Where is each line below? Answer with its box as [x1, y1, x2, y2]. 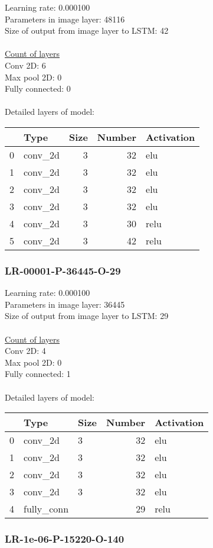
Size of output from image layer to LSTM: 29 [5, 310, 169, 322]
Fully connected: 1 [5, 368, 71, 380]
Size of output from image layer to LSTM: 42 [5, 24, 169, 37]
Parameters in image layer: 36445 [5, 298, 125, 310]
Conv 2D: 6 [5, 59, 46, 71]
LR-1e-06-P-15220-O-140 [5, 531, 124, 546]
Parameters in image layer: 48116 [5, 12, 125, 25]
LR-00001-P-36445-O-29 [5, 263, 121, 278]
